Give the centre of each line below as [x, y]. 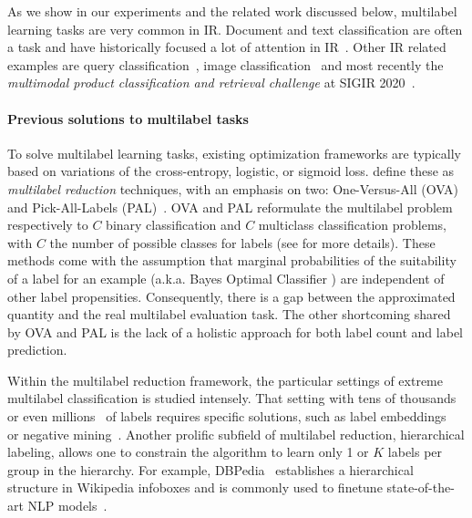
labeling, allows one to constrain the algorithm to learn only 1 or [188, 452]
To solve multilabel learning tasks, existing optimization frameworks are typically [234, 153]
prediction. [37, 350]
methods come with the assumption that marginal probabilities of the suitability [232, 260]
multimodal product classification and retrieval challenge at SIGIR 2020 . [211, 83]
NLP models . [67, 506]
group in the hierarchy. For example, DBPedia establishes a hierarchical [210, 469]
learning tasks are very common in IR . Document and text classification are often [235, 29]
